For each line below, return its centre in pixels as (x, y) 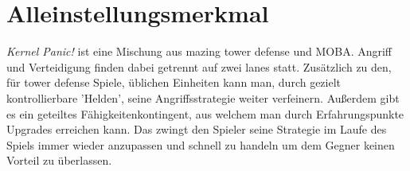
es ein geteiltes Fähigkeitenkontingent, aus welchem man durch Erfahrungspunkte (205, 113)
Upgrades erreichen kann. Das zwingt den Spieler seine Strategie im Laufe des (197, 129)
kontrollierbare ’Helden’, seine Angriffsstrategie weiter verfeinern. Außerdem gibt (203, 97)
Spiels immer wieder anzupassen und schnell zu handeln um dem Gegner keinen (201, 144)
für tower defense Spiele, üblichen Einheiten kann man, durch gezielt (174, 82)
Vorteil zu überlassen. (59, 160)
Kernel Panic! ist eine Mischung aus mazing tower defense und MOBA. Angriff (199, 51)
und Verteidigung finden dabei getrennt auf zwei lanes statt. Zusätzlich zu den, (199, 66)
